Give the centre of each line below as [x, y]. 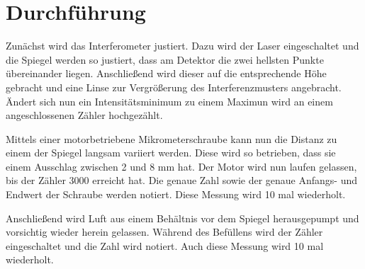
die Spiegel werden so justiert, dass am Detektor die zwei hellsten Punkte [165, 59]
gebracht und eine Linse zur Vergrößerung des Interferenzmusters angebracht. [174, 87]
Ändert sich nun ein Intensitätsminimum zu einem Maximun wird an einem [169, 101]
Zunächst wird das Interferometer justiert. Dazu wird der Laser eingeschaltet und [182, 46]
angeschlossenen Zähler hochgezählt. [84, 115]
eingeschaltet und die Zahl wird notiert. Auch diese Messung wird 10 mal [165, 245]
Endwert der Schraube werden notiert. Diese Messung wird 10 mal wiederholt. [176, 194]
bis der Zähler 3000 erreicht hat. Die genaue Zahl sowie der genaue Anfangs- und [182, 180]
